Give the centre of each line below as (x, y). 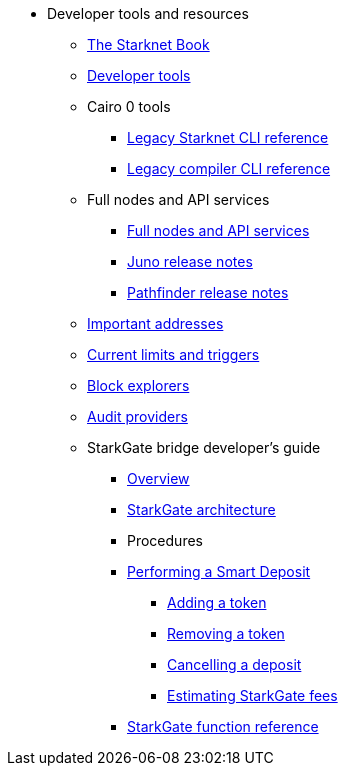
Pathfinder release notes (208, 292)
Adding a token (217, 602)
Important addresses (155, 323)
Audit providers (137, 416)
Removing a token (226, 633)
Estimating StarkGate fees (252, 695)
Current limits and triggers (173, 354)
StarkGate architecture (201, 509)
